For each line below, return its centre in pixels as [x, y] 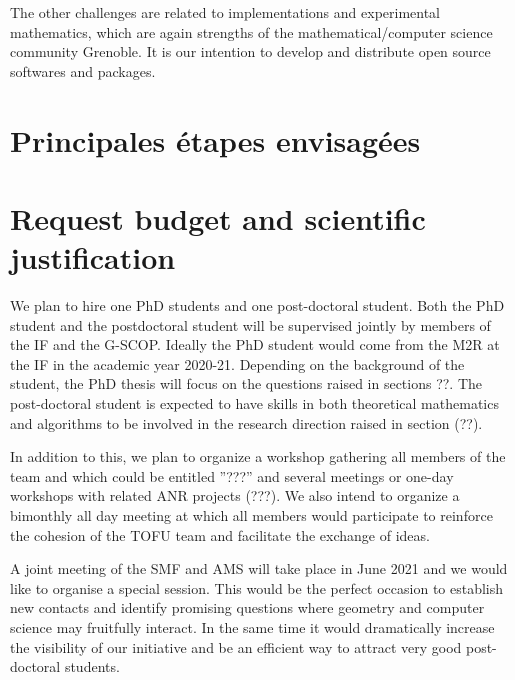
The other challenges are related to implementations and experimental [225, 12]
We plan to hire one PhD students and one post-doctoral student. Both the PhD [257, 305]
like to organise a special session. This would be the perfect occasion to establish [257, 587]
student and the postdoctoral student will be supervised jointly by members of [250, 324]
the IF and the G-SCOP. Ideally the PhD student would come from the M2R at [255, 344]
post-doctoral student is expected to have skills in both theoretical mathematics [254, 403]
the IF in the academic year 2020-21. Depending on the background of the [237, 363]
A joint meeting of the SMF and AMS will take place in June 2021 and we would [259, 568]
